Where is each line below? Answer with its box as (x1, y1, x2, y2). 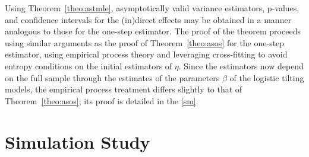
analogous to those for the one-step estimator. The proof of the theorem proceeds (5, 25, 301, 37)
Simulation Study (5, 129, 150, 153)
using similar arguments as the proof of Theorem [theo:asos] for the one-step (5, 36, 285, 49)
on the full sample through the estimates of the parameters (5, 71, 220, 84)
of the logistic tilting (229, 71, 304, 84)
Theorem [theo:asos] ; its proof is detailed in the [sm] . (5, 94, 198, 107)
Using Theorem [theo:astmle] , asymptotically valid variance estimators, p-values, (5, 2, 299, 14)
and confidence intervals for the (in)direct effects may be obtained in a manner (5, 13, 292, 25)
